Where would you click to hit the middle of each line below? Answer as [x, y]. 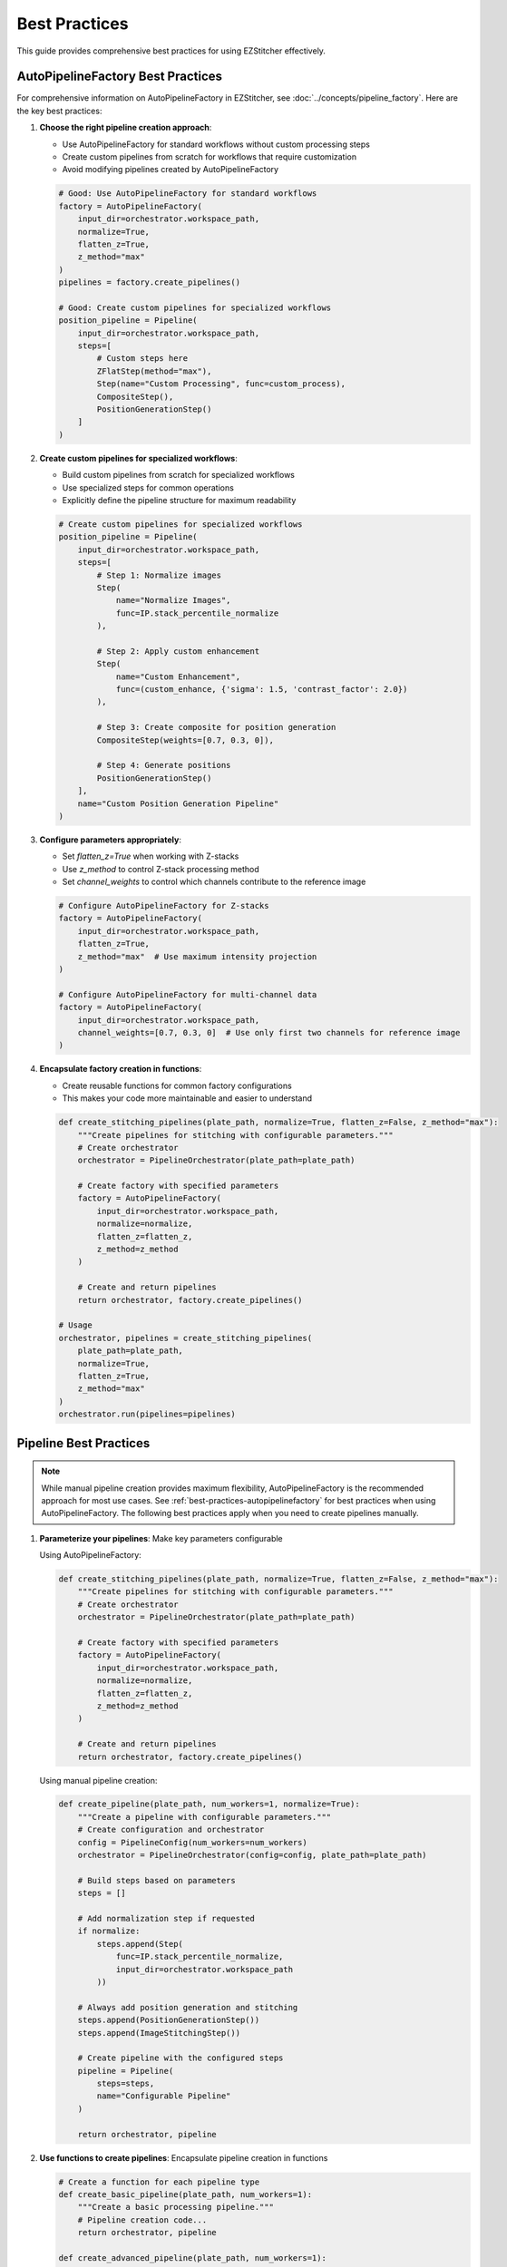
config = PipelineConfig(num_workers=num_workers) [192, 1842]
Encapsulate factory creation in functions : [121, 1069]
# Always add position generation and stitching [188, 2007]
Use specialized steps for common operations [148, 487]
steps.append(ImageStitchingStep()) [159, 2033]
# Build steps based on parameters [156, 1880]
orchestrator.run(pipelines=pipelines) [147, 1414]
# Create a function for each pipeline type [159, 2182]
